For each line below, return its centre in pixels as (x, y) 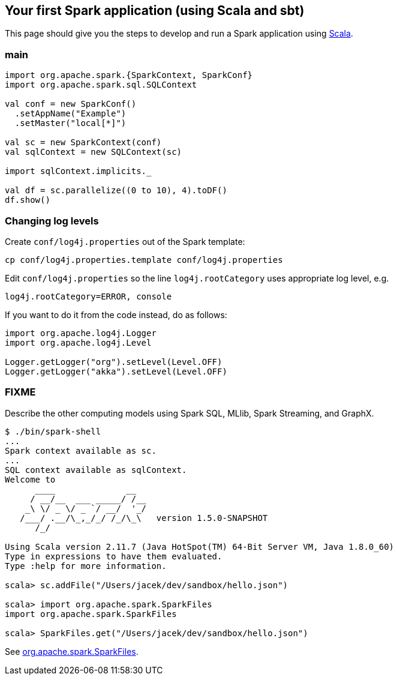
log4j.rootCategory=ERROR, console (88, 296)
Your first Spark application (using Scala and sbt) (155, 11)
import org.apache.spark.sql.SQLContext (101, 85)
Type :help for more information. (86, 566)
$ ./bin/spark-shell (53, 431)
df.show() (28, 200)
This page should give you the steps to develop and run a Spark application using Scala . (179, 34)
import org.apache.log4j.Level (78, 342)
